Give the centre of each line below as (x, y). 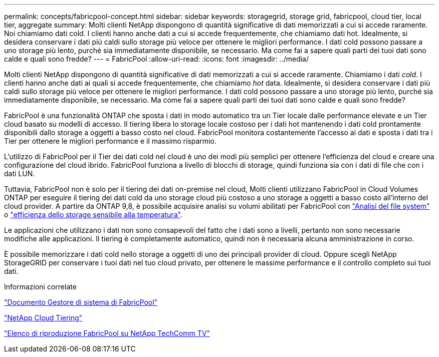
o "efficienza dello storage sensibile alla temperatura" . (93, 215)
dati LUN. (20, 173)
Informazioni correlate (40, 287)
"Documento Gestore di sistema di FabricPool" (81, 302)
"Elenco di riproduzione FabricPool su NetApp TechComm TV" (107, 333)
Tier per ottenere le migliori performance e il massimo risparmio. (110, 141)
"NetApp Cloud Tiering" (43, 318)
